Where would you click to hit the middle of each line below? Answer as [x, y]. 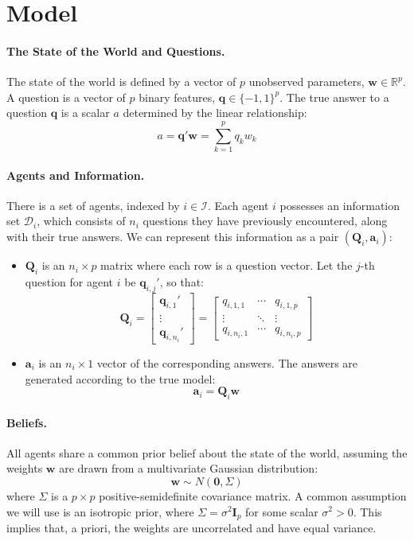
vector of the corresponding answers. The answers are [227, 363]
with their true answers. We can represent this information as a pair [173, 237]
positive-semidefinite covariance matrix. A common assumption [253, 495]
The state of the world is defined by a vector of [121, 82]
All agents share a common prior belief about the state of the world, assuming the [207, 452]
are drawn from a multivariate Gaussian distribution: [189, 468]
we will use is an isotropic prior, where [100, 511]
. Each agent [238, 205]
